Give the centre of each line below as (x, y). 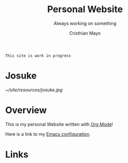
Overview (26, 110)
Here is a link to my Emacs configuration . (48, 134)
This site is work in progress (38, 56)
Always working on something (85, 23)
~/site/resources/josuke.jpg (34, 90)
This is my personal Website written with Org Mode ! (59, 124)
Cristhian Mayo (85, 33)
